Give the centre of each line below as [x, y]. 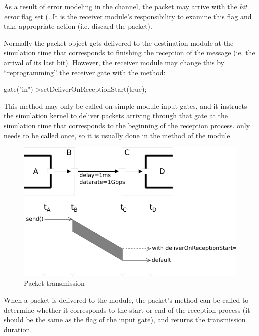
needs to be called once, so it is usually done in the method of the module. [118, 135]
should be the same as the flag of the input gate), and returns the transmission [125, 319]
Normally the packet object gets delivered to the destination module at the [119, 43]
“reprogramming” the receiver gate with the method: [85, 72]
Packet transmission [54, 283]
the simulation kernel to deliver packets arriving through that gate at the [116, 115]
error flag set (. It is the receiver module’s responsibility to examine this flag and [128, 16]
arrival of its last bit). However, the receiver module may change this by [114, 62]
